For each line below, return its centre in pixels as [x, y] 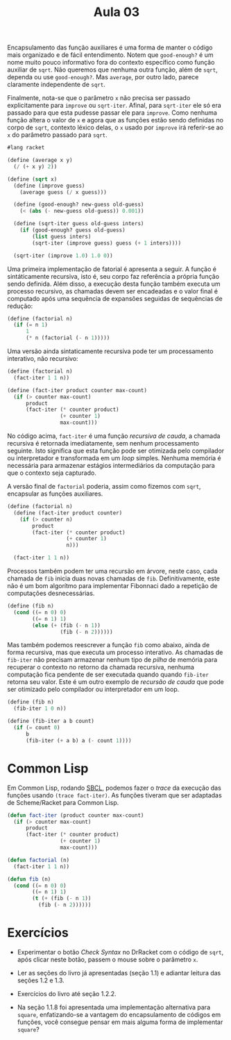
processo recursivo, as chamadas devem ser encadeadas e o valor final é [113, 291]
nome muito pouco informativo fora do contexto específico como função [111, 63]
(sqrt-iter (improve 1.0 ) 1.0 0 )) [63, 255]
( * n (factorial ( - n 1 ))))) [68, 338]
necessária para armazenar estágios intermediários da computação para [111, 466]
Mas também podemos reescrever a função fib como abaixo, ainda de [109, 645]
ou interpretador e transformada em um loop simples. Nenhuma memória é [114, 458]
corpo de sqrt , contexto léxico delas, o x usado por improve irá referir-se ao [115, 128]
